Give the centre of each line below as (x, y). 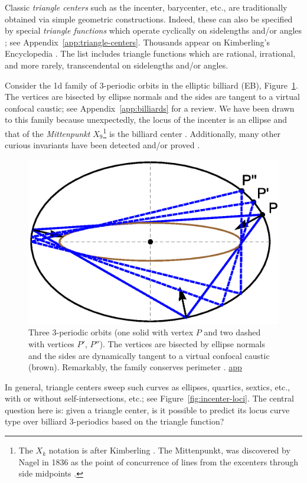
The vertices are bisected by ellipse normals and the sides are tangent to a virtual (152, 97)
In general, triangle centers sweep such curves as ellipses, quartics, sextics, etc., (148, 386)
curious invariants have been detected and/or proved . (102, 145)
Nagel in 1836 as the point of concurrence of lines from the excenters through (159, 461)
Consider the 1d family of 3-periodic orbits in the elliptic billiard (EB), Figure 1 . (151, 85)
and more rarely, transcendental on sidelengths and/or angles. (117, 65)
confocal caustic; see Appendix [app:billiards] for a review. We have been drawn (150, 108)
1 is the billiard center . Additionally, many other (192, 132)
